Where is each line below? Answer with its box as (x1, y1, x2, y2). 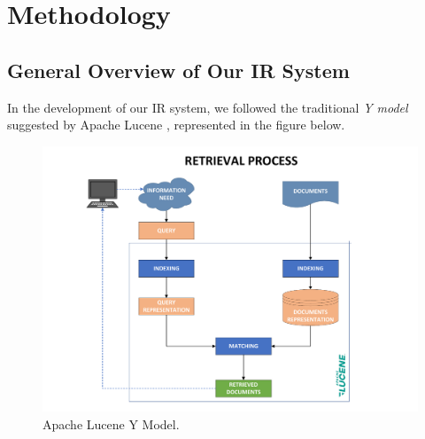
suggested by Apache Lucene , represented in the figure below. (7, 115, 345, 134)
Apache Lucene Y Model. (42, 414, 180, 433)
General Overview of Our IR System (7, 56, 350, 83)
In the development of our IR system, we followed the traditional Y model (7, 98, 408, 116)
